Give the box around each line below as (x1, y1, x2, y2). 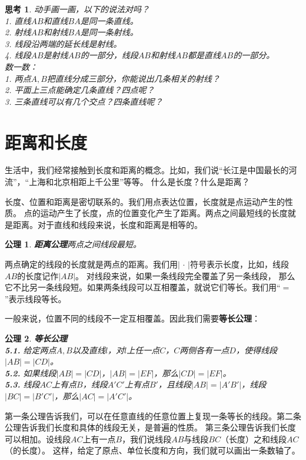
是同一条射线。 (80, 26, 138, 38)
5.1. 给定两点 (5, 343, 56, 356)
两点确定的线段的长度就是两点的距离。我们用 (5, 258, 178, 270)
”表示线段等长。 (5, 292, 66, 305)
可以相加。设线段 (5, 432, 71, 445)
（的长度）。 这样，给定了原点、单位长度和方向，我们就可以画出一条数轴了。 (5, 444, 300, 456)
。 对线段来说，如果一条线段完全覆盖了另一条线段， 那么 (75, 269, 295, 282)
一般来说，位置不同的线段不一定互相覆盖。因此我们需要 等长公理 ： (5, 312, 260, 325)
